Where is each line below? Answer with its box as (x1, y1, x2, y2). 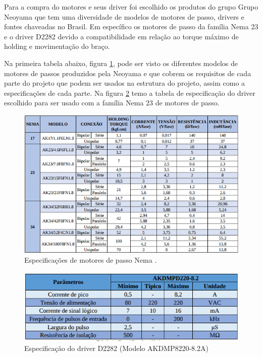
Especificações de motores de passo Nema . (24, 255, 157, 265)
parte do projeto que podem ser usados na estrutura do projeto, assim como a (4, 78, 245, 88)
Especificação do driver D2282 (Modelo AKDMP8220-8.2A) (24, 343, 208, 353)
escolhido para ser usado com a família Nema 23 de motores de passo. (4, 97, 220, 108)
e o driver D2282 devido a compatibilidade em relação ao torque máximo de (4, 31, 239, 41)
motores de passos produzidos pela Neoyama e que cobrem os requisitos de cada (4, 68, 251, 78)
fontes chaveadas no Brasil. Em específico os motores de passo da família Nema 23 (4, 21, 258, 32)
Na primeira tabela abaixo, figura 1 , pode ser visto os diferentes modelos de (4, 57, 238, 68)
